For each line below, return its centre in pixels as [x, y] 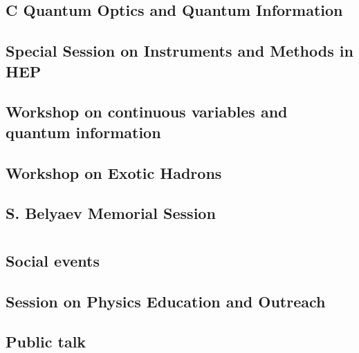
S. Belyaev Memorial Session [111, 213]
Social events [53, 260]
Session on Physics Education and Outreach [166, 301]
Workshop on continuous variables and [147, 112]
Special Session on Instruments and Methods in [179, 51]
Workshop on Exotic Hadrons [114, 172]
